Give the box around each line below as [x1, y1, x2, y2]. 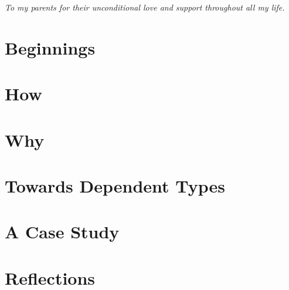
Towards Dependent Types [5, 173, 226, 197]
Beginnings [5, 35, 96, 59]
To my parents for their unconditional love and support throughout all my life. [5, 1, 285, 13]
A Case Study [5, 220, 120, 244]
